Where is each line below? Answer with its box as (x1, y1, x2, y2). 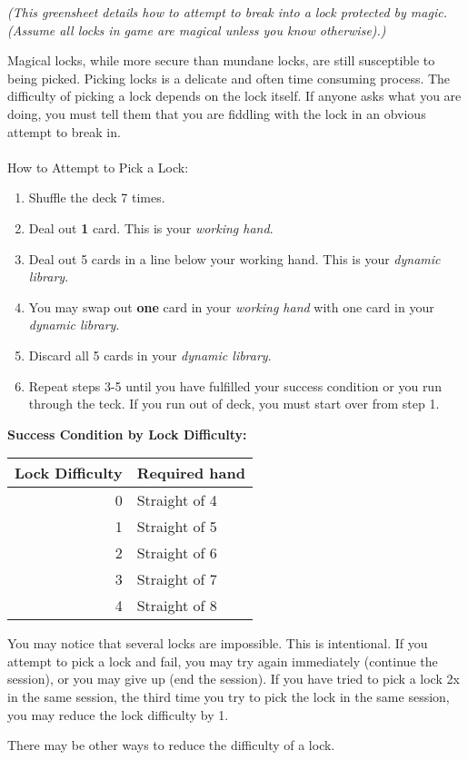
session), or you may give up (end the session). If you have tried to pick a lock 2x (7, 669, 460, 688)
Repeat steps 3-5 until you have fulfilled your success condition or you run (28, 376, 442, 395)
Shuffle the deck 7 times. (28, 188, 165, 207)
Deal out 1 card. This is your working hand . (28, 218, 274, 237)
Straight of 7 (136, 568, 217, 590)
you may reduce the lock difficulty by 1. (7, 705, 229, 724)
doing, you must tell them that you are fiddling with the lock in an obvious (7, 104, 426, 123)
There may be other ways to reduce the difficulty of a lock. (7, 735, 335, 755)
